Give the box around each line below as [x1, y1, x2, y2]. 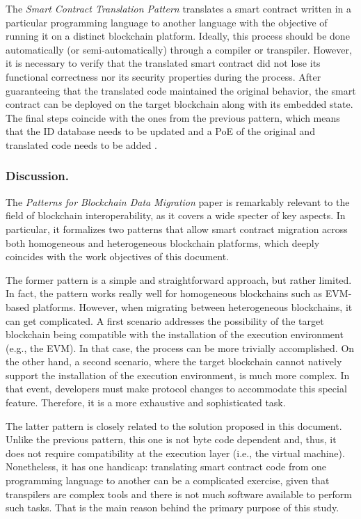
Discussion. [6, 167, 70, 184]
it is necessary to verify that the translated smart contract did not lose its [6, 56, 321, 70]
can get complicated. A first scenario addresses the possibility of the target [6, 313, 324, 328]
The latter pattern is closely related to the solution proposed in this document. [6, 418, 342, 433]
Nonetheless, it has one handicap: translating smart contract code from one [6, 459, 326, 474]
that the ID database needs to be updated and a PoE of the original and [6, 124, 315, 138]
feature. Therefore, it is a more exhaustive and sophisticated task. [6, 395, 286, 410]
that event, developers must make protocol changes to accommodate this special [6, 381, 347, 396]
